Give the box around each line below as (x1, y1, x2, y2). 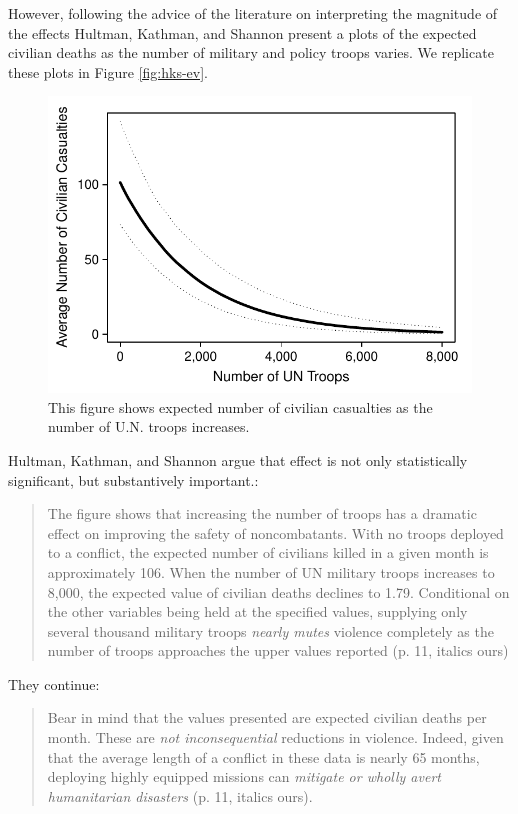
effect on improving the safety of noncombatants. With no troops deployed (47, 522, 504, 543)
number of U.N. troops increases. (48, 416, 250, 437)
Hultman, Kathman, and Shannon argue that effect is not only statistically (8, 449, 468, 470)
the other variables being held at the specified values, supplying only (47, 601, 468, 622)
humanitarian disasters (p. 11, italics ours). (47, 785, 313, 806)
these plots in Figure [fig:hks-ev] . (8, 61, 208, 82)
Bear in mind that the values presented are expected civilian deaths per (47, 707, 487, 728)
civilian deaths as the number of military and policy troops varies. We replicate (8, 42, 494, 63)
